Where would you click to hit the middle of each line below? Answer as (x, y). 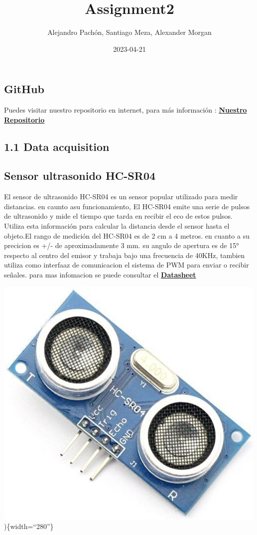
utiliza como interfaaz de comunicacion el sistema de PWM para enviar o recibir (127, 265)
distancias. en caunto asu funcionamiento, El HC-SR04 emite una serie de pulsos (127, 206)
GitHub (24, 89)
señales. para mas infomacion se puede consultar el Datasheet (100, 275)
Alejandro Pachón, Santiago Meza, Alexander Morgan (129, 32)
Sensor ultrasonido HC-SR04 (80, 176)
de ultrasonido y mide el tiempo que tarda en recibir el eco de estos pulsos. (119, 216)
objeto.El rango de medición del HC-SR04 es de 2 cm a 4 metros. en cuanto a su (127, 235)
